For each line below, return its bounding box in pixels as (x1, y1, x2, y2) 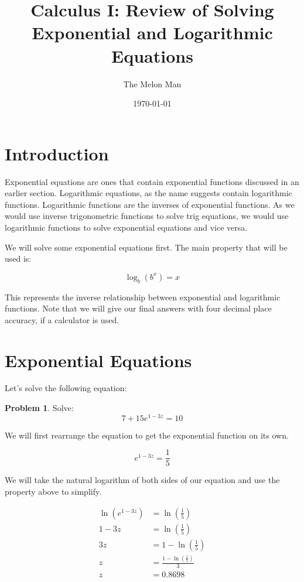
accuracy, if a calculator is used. (5, 313, 119, 326)
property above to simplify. (5, 485, 102, 497)
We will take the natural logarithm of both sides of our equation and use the (5, 474, 280, 486)
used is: (5, 252, 32, 265)
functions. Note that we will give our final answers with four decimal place (5, 302, 272, 314)
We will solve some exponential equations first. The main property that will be (5, 241, 288, 253)
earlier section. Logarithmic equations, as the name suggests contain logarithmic (5, 187, 292, 199)
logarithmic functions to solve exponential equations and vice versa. (5, 221, 248, 233)
